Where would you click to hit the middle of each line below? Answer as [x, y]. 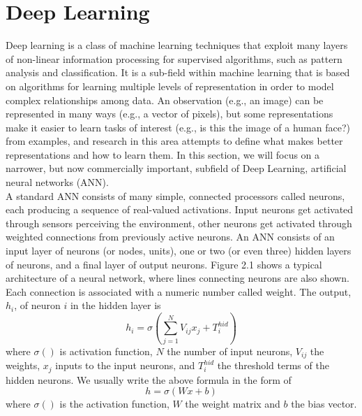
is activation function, [106, 351]
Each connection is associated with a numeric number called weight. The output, [179, 291]
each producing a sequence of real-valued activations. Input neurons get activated [180, 209]
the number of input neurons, [230, 351]
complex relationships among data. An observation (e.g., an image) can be [165, 100]
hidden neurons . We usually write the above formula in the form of [149, 379]
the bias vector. [324, 404]
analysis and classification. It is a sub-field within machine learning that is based [178, 72]
